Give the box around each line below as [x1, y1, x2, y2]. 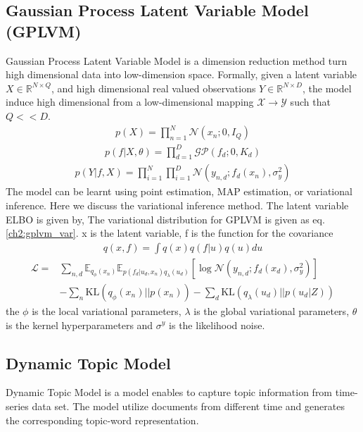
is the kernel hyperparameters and [6, 317, 153, 332]
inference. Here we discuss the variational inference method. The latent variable [6, 198, 349, 213]
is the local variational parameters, [32, 303, 181, 318]
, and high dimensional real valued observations [51, 80, 256, 95]
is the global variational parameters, [193, 303, 350, 318]
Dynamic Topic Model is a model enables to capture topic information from [6, 385, 333, 400]
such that [290, 94, 331, 109]
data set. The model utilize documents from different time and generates [32, 398, 345, 413]
